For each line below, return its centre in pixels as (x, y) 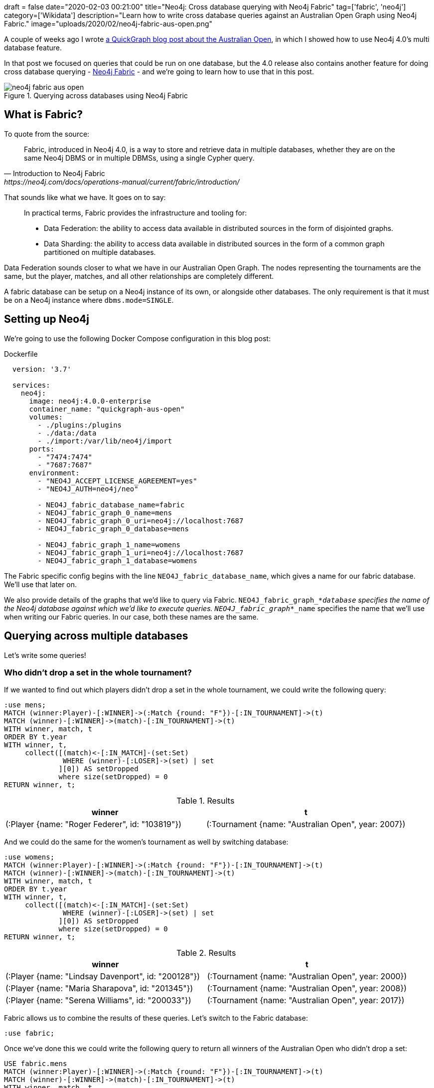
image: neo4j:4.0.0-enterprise (90, 401)
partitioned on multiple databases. (100, 252)
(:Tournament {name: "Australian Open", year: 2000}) (307, 977)
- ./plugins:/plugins (80, 425)
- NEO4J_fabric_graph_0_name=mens (105, 513)
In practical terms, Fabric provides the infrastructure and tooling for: (136, 213)
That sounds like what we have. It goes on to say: (85, 197)
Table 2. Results (206, 953)
